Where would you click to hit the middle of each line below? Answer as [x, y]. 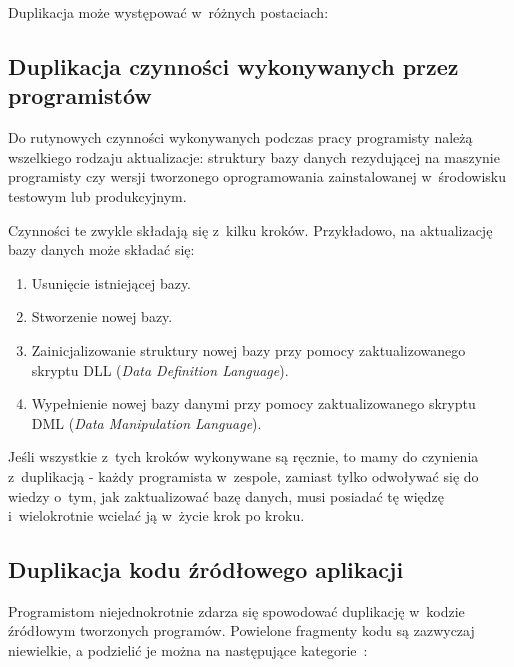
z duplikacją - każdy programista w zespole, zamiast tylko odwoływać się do [243, 475]
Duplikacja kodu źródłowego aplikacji [206, 569]
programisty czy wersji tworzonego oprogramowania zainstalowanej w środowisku [257, 176]
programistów [80, 95]
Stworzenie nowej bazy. [102, 316]
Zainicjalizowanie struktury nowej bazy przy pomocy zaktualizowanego [248, 349]
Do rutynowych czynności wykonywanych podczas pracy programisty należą [240, 137]
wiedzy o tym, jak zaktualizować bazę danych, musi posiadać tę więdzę [226, 495]
